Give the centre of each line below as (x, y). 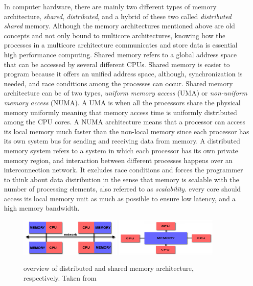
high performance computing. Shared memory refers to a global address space (120, 54)
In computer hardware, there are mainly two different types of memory (110, 6)
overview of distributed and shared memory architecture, (109, 268)
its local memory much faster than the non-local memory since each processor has (127, 131)
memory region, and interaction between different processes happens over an (118, 160)
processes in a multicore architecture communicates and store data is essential (121, 45)
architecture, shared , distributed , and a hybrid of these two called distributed (118, 16)
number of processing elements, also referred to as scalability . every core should (123, 189)
